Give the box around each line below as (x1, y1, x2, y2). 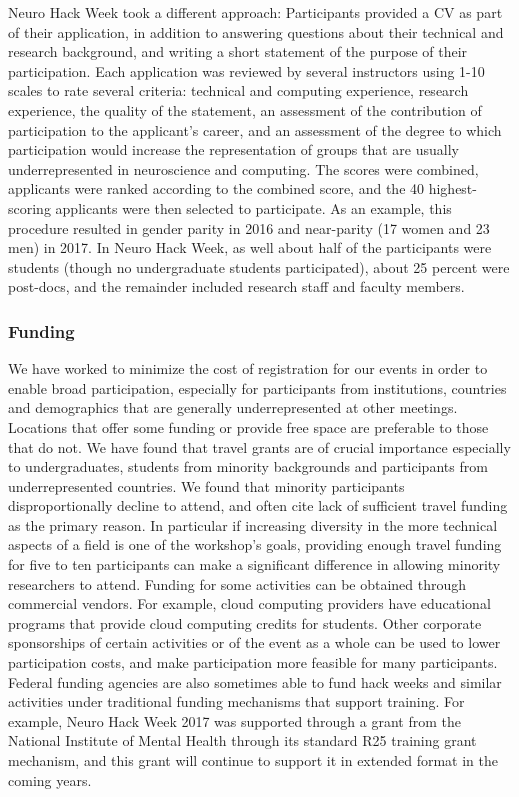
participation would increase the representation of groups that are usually (8, 139, 459, 160)
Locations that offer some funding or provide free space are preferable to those (8, 416, 489, 437)
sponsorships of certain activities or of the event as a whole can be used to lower (8, 632, 501, 653)
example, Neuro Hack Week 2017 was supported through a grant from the (8, 710, 462, 731)
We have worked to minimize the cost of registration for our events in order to (8, 358, 488, 379)
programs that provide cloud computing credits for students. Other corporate (8, 612, 482, 633)
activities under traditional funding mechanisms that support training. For (8, 691, 465, 712)
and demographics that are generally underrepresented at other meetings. (8, 397, 458, 418)
